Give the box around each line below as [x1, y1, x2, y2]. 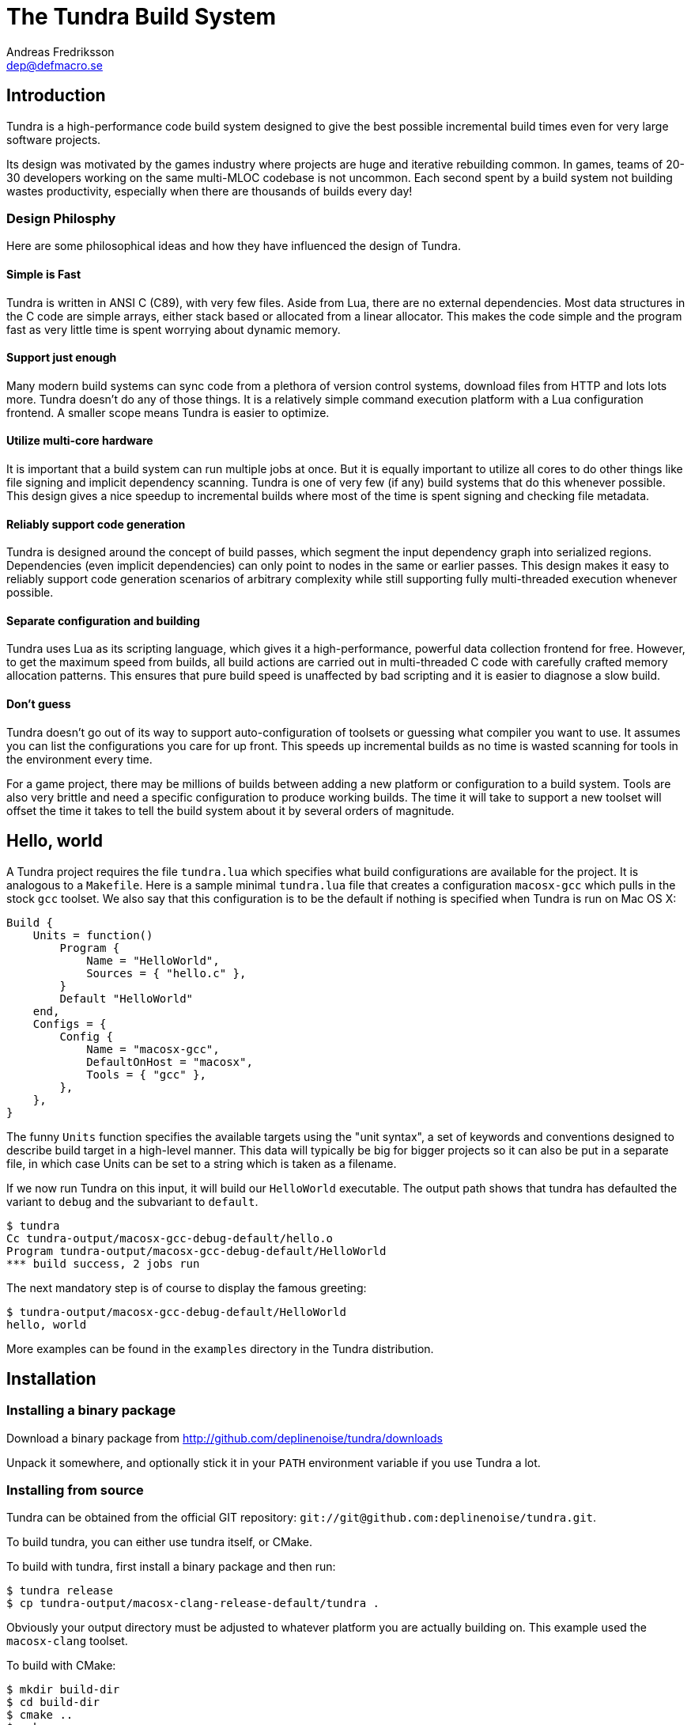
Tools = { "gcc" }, [86, 1067, 206, 1081]
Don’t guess [6, 697, 71, 711]
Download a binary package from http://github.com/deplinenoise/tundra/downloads [6, 1431, 443, 1445]
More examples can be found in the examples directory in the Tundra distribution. [6, 1341, 434, 1355]
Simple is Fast [6, 267, 81, 281]
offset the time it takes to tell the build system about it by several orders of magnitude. [6, 803, 455, 817]
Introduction [6, 85, 106, 106]
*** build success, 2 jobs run [6, 1257, 200, 1270]
